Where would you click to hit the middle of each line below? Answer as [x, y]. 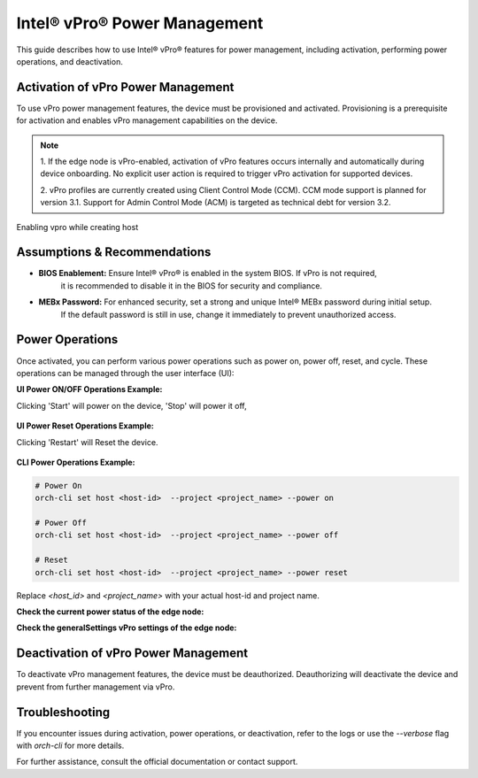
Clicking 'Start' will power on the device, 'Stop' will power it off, [131, 405]
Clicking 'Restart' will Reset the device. [87, 442]
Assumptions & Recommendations [114, 252]
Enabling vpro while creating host [77, 227]
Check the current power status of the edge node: [110, 612]
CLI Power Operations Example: [76, 462]
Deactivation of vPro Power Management [132, 654]
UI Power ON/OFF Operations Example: [89, 389]
